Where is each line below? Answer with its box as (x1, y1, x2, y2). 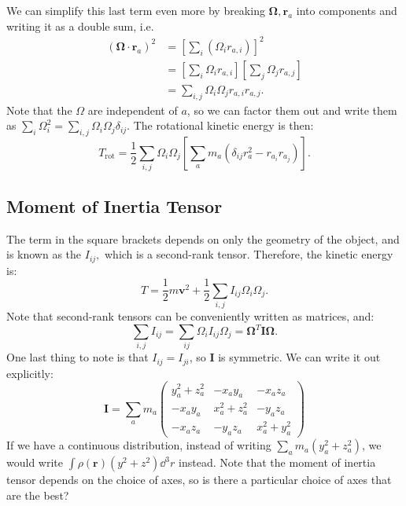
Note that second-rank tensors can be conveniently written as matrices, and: (6, 307, 375, 324)
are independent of (87, 101, 178, 118)
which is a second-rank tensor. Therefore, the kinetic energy (104, 246, 393, 262)
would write (6, 454, 63, 471)
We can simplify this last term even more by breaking (6, 2, 265, 18)
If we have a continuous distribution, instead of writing (6, 437, 271, 453)
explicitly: (6, 365, 54, 381)
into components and (296, 2, 397, 18)
